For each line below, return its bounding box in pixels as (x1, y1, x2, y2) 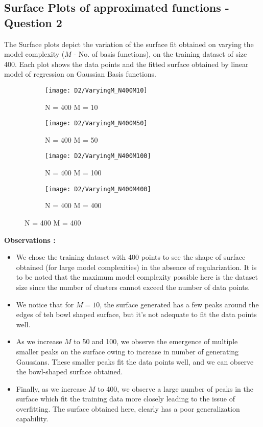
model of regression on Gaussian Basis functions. (4, 69, 157, 79)
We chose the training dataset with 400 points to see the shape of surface (16, 252, 246, 262)
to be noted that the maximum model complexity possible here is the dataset (16, 272, 258, 282)
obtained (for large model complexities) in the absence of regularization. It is (16, 261, 257, 272)
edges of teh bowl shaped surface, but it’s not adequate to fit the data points (16, 309, 257, 320)
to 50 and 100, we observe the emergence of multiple (74, 336, 238, 347)
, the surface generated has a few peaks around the (100, 299, 259, 309)
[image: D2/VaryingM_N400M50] (45, 120, 148, 127)
